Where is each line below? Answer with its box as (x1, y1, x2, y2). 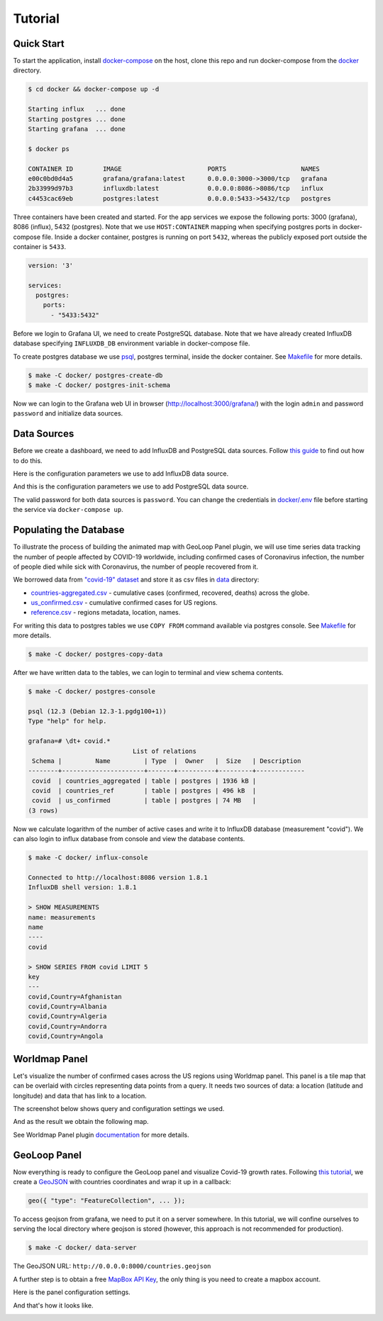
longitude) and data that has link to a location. (13, 1091, 147, 1100)
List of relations (132, 747, 196, 755)
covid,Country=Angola (28, 1032, 104, 1040)
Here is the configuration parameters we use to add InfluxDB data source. (13, 469, 229, 478)
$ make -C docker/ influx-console (28, 854, 148, 862)
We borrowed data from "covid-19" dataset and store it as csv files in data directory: (13, 575, 260, 584)
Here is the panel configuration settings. (13, 1288, 131, 1297)
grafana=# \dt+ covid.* (28, 737, 111, 745)
